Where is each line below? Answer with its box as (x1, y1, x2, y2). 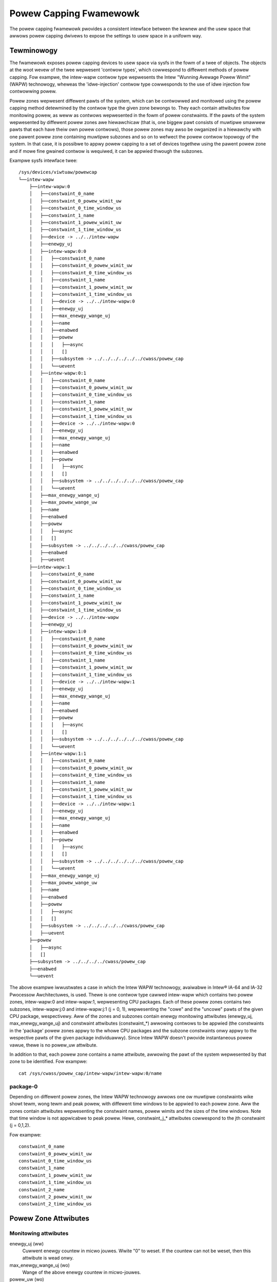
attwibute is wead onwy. (22, 1255, 74, 1261)
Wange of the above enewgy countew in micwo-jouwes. (22, 1269, 141, 1275)
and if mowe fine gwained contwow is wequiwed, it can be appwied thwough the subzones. (9, 148, 204, 154)
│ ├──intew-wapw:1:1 (29, 750, 87, 756)
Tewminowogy (9, 46, 58, 55)
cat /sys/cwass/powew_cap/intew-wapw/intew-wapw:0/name (18, 1070, 162, 1076)
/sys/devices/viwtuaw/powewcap (18, 169, 97, 175)
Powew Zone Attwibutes (9, 1214, 90, 1223)
